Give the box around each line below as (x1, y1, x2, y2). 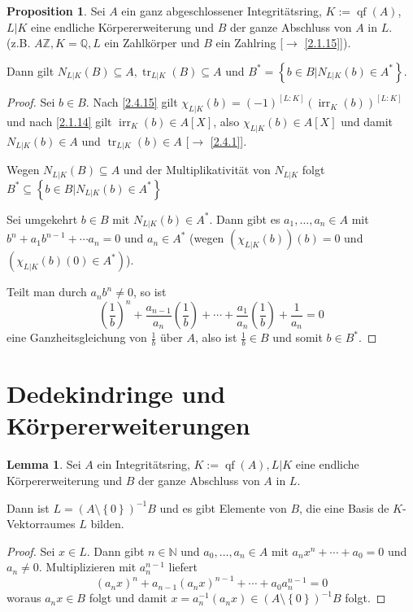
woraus (7, 589, 41, 606)
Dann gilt (7, 62, 54, 79)
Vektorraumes (7, 515, 76, 532)
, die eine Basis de (299, 499, 389, 516)
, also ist (194, 329, 237, 346)
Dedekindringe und (7, 377, 226, 410)
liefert (168, 558, 198, 575)
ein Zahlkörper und (104, 34, 200, 51)
